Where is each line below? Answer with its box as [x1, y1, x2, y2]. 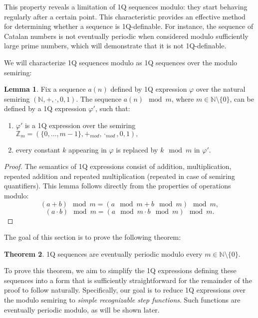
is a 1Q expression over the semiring [24, 120, 136, 130]
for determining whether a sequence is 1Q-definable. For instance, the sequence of [4, 21, 254, 31]
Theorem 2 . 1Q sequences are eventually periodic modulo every [4, 248, 203, 259]
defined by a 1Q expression [4, 103, 86, 114]
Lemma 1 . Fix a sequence [4, 84, 86, 94]
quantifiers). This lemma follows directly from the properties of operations [4, 180, 231, 191]
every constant [15, 144, 60, 155]
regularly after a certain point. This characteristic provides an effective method [4, 11, 246, 21]
